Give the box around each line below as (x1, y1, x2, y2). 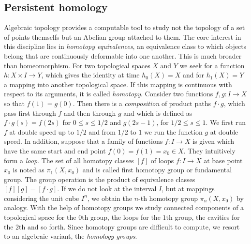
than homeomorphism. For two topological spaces (4, 60, 150, 70)
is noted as (13, 165, 44, 175)
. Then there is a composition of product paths (73, 98, 211, 108)
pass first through (4, 107, 56, 118)
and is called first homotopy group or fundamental (82, 165, 232, 175)
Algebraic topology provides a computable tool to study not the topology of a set (4, 22, 245, 32)
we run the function (144, 126, 203, 137)
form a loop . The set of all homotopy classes (4, 155, 134, 165)
